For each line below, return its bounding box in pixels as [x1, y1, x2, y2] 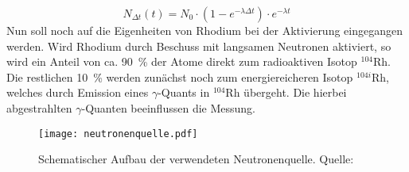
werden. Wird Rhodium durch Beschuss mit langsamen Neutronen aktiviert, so [6, 37, 391, 54]
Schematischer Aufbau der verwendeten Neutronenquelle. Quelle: [38, 151, 354, 167]
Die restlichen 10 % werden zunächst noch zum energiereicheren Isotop [6, 68, 353, 85]
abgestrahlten [6, 99, 72, 116]
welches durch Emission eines [6, 84, 149, 101]
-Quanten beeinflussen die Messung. [81, 99, 255, 116]
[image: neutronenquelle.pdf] [38, 128, 198, 140]
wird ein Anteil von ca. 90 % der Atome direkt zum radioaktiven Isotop [6, 53, 357, 70]
